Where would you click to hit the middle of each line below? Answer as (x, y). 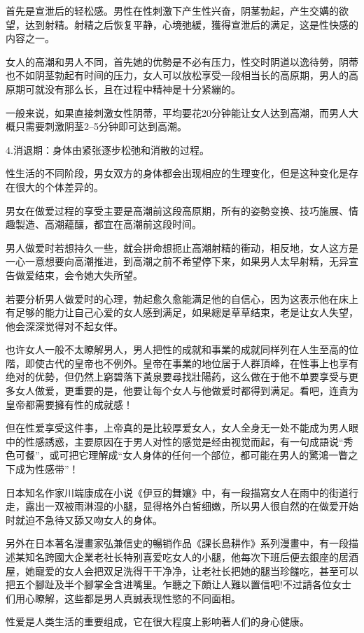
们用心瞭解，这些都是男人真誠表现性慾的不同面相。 (123, 598)
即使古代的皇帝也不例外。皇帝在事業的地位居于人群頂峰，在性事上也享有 (191, 363)
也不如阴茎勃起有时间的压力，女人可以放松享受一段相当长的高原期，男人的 (177, 75)
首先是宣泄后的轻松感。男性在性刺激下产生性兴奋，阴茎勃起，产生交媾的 (172, 10)
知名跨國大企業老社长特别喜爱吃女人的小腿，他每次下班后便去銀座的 (182, 557)
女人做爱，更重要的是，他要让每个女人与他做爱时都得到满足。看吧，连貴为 (187, 391)
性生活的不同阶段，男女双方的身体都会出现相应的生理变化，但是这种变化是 (177, 173)
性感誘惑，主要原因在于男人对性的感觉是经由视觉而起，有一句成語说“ (184, 441)
